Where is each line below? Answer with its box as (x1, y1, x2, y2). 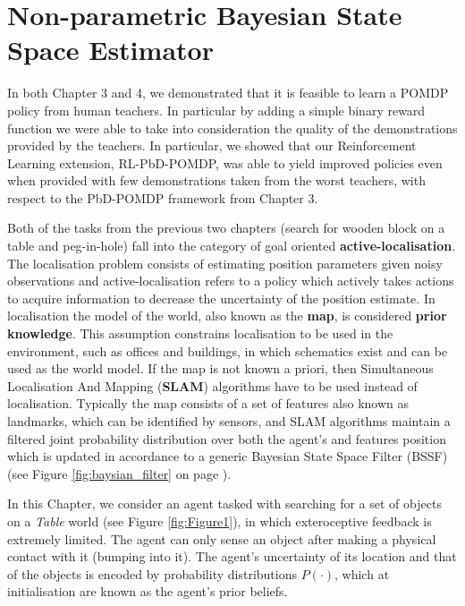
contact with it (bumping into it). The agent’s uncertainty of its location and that (7, 547, 457, 566)
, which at (334, 564, 390, 583)
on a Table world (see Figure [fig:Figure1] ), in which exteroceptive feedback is (7, 511, 432, 530)
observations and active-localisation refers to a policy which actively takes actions (7, 271, 454, 290)
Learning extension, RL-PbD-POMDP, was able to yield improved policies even (7, 153, 443, 172)
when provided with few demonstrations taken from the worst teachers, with (7, 171, 426, 190)
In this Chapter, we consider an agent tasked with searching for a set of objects (7, 494, 442, 513)
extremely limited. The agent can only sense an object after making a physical (7, 529, 436, 548)
